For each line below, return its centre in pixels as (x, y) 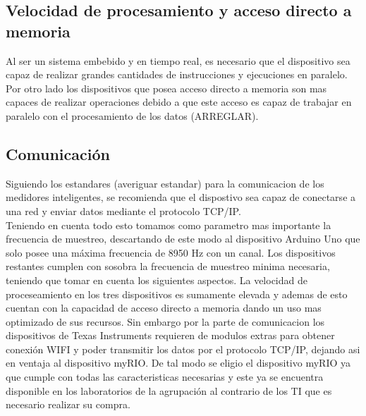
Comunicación (58, 153)
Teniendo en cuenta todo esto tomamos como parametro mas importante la (169, 225)
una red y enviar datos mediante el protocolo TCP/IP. (123, 210)
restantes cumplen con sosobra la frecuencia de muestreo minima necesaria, (168, 266)
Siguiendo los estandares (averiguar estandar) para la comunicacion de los (165, 183)
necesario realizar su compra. (68, 404)
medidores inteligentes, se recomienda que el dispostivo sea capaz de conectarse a (181, 197)
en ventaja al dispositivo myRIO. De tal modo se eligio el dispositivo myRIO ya (178, 363)
